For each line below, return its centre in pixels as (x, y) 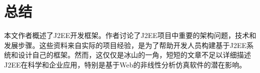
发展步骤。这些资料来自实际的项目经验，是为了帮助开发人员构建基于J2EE (125, 45)
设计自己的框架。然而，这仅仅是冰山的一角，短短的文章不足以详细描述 (134, 55)
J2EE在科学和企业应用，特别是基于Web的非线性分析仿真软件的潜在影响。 (125, 64)
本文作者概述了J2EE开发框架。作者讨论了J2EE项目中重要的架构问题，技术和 (130, 35)
